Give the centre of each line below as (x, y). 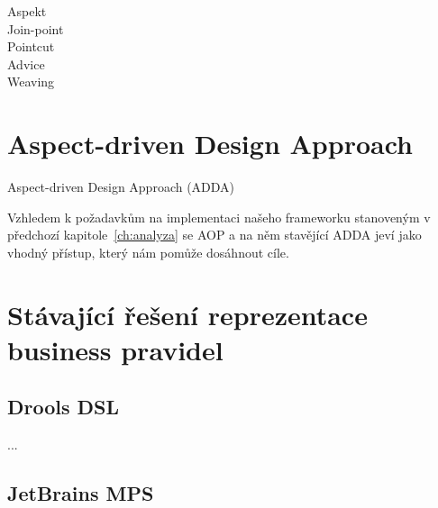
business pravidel (115, 349)
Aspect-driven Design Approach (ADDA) (121, 187)
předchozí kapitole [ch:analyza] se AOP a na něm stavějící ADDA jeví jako (214, 235)
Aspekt (27, 11)
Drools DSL (64, 407)
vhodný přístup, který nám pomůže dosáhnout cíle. (148, 252)
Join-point (36, 28)
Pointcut (31, 46)
